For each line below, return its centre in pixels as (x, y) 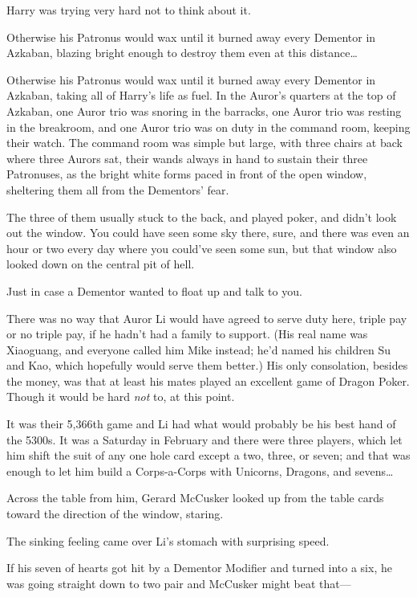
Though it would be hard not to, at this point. (121, 397)
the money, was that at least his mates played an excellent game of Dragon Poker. (208, 380)
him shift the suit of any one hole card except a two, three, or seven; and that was (208, 455)
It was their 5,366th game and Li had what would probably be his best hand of (201, 424)
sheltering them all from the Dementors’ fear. (118, 189)
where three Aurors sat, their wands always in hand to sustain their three (187, 158)
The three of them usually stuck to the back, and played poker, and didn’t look (202, 217)
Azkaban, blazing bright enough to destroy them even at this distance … (182, 53)
